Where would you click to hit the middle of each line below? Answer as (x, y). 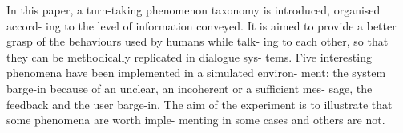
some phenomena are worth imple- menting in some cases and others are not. (196, 120)
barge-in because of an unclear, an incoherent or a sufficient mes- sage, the (189, 88)
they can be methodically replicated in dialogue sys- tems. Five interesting (189, 56)
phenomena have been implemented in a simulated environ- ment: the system (196, 73)
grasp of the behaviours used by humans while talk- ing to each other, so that (197, 41)
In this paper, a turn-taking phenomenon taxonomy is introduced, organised (193, 10)
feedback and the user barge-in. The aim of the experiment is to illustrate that (199, 104)
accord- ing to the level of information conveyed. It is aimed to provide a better (201, 25)
